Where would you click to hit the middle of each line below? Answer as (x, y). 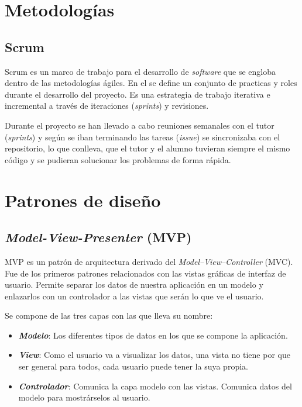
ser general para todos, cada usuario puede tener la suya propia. (133, 366)
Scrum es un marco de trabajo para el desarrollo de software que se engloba (140, 71)
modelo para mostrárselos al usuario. (84, 397)
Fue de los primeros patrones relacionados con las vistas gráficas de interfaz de (145, 273)
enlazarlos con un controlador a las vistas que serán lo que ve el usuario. (134, 296)
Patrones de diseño (83, 200)
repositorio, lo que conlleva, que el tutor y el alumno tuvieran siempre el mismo (147, 148)
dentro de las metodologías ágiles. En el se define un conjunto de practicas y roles (151, 83)
